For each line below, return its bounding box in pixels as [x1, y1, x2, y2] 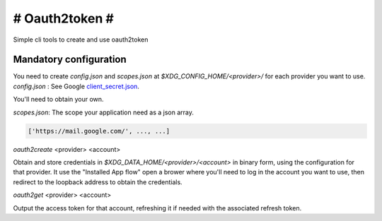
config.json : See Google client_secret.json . [13, 82, 139, 90]
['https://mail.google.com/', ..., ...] [28, 127, 170, 135]
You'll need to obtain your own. [13, 95, 104, 104]
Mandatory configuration [13, 54, 127, 66]
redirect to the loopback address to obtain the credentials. [13, 177, 183, 186]
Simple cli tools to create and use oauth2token [13, 35, 149, 44]
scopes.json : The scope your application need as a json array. [13, 108, 195, 117]
